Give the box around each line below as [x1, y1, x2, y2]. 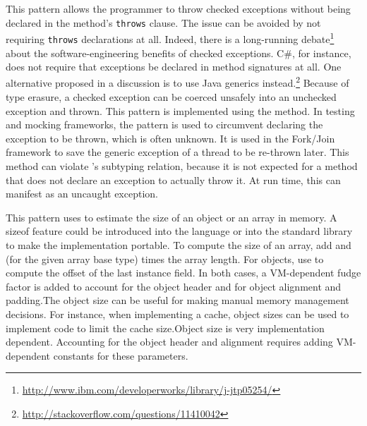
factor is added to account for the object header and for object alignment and [6, 279, 342, 293]
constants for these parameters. [53, 348, 188, 363]
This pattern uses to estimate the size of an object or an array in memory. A [6, 209, 337, 224]
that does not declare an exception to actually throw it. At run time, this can [6, 172, 341, 187]
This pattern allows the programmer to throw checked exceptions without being [6, 1, 351, 16]
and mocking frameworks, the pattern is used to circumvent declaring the [6, 117, 323, 132]
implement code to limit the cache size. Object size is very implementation [6, 320, 325, 335]
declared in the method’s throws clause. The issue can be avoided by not [6, 15, 321, 30]
